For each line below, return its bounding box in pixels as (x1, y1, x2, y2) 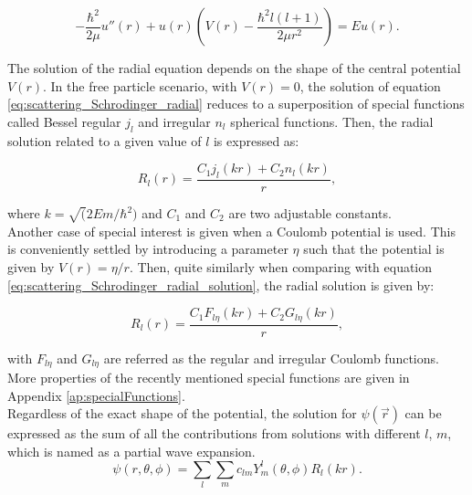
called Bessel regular (7, 111, 121, 131)
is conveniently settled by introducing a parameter (7, 239, 288, 258)
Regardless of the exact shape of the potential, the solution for (7, 404, 357, 423)
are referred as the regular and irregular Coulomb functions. (103, 348, 439, 367)
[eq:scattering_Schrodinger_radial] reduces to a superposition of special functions (7, 94, 465, 113)
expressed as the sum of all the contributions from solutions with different (7, 424, 421, 443)
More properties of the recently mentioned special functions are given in (7, 368, 410, 387)
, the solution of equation (299, 76, 441, 95)
